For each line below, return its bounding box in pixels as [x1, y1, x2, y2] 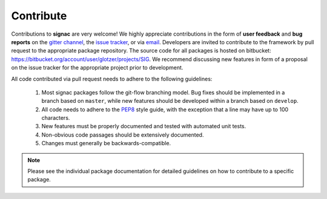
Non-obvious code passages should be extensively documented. [41, 131, 204, 139]
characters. [41, 114, 70, 122]
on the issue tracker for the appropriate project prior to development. [11, 64, 183, 71]
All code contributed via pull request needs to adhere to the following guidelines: [11, 75, 213, 82]
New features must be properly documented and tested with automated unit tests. [41, 123, 246, 130]
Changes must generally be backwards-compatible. [41, 140, 171, 147]
